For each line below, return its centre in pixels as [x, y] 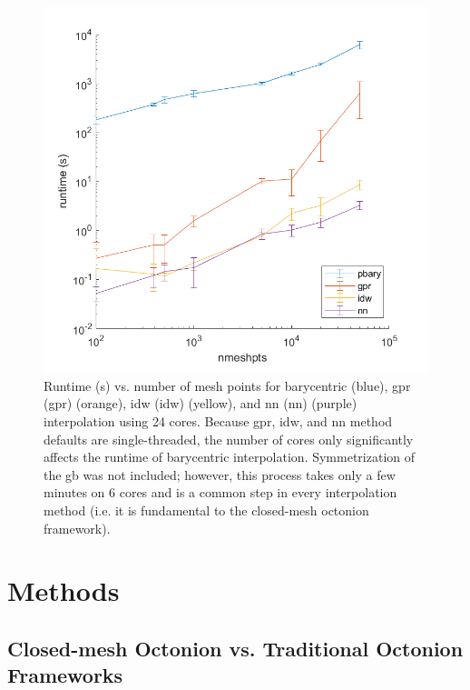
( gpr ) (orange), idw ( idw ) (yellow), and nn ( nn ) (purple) [201, 403]
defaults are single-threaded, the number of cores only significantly [229, 439]
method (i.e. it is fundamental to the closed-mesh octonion [206, 510]
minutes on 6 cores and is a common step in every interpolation [220, 492]
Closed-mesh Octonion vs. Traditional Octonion [235, 648]
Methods [64, 590]
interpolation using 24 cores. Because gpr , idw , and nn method [218, 421]
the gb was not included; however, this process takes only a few [220, 474]
